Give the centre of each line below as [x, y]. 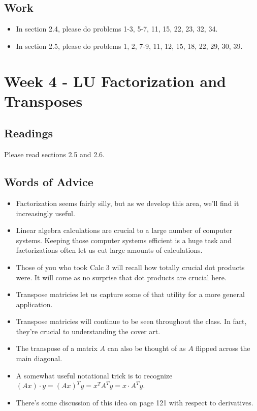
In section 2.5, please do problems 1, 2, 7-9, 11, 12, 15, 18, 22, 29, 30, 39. [129, 46]
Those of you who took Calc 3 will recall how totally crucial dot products [130, 267]
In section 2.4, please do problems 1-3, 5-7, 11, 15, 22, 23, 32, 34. [117, 29]
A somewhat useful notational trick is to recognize [94, 375]
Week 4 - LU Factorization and [115, 81]
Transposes [43, 100]
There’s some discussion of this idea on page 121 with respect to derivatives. [135, 402]
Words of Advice [49, 182]
